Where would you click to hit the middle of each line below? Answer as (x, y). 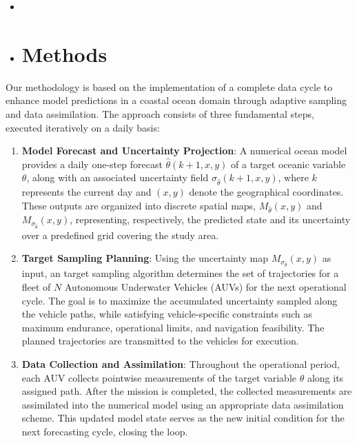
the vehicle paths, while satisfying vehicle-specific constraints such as (167, 314)
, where (293, 177)
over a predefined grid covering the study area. (120, 235)
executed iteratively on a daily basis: (83, 127)
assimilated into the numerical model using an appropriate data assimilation (183, 404)
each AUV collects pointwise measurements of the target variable (159, 377)
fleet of (36, 286)
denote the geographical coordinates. (266, 192)
